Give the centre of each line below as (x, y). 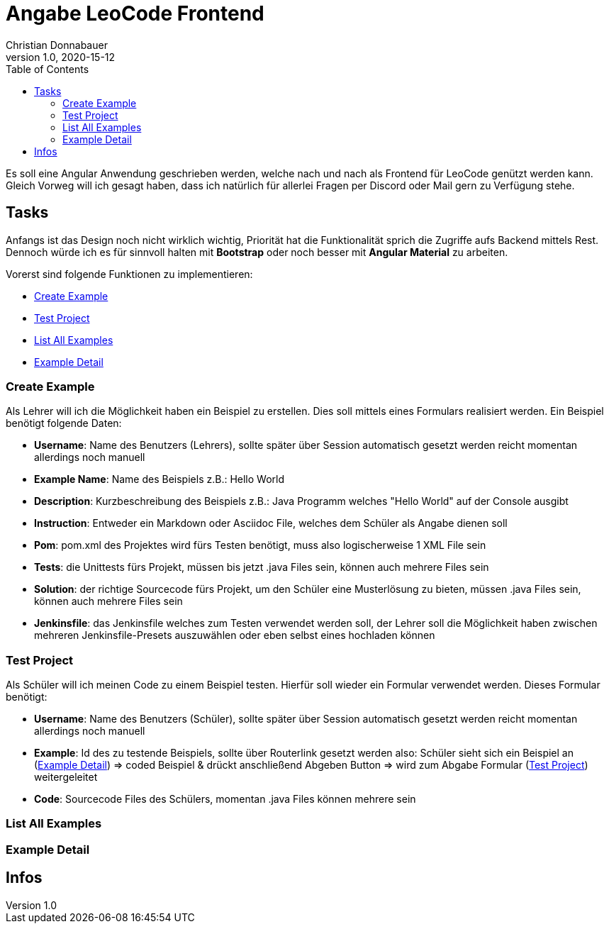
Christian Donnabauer (57, 45)
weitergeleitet (66, 777)
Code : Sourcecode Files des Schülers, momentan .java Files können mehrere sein (225, 799)
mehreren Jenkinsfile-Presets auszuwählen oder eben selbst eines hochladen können (235, 635)
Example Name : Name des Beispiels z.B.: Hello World (159, 479)
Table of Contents (48, 69)
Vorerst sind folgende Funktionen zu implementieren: (129, 274)
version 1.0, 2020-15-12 (61, 57)
